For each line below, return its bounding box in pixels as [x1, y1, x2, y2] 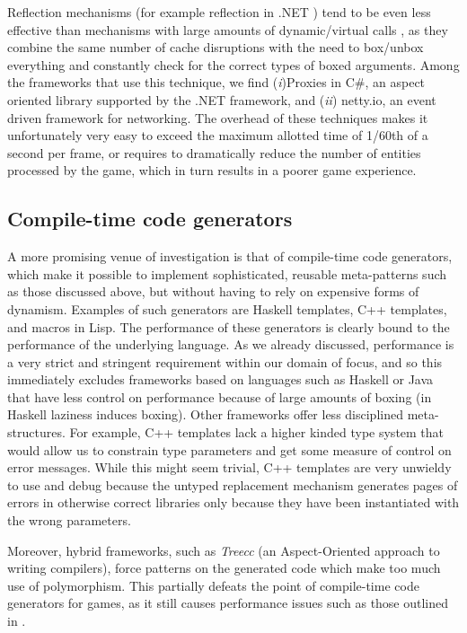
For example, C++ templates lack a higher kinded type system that [69, 423, 445, 442]
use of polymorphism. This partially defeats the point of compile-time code [7, 576, 419, 594]
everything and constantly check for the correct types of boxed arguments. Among [7, 55, 460, 74]
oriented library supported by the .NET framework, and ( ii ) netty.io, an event [7, 90, 436, 109]
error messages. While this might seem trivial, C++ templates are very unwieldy [7, 458, 452, 477]
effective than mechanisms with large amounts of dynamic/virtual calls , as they [7, 20, 448, 39]
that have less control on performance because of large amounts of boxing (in [7, 387, 432, 406]
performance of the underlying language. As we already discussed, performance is [7, 335, 454, 354]
